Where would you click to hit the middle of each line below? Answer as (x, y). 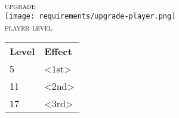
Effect (58, 52)
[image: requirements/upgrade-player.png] (90, 16)
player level (29, 27)
